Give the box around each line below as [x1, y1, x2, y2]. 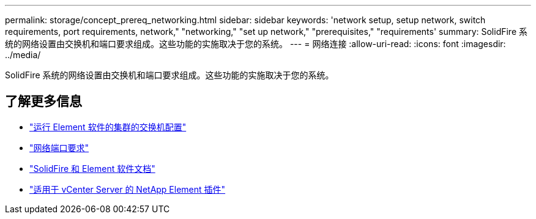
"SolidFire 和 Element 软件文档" [29, 163, 155, 174]
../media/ [5, 50, 41, 60]
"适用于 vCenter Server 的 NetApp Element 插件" [29, 184, 226, 195]
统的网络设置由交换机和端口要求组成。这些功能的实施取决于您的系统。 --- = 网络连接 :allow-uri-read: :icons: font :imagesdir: [5, 39, 506, 49]
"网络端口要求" [29, 142, 89, 153]
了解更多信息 [5, 94, 82, 109]
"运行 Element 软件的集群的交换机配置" [29, 121, 187, 132]
